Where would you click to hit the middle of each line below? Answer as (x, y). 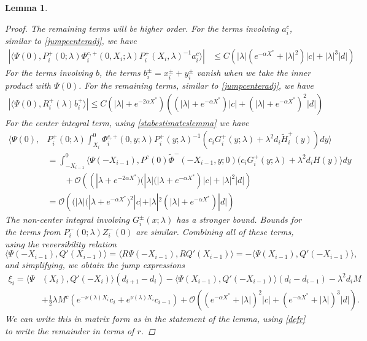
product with (28, 85)
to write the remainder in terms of (70, 330)
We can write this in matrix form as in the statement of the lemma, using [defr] (155, 319)
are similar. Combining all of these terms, (215, 232)
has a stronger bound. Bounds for (239, 219)
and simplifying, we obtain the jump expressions (95, 265)
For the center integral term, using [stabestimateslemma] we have (127, 122)
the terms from (33, 232)
